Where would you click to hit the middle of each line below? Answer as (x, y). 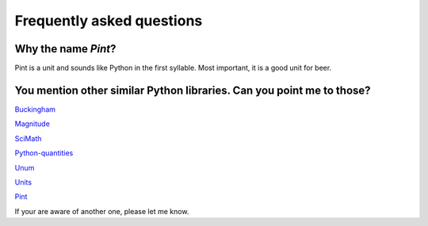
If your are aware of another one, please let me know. (102, 211)
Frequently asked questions (109, 21)
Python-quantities (44, 153)
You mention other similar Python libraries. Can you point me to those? (193, 90)
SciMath (28, 138)
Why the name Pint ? (65, 49)
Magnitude (32, 124)
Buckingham (35, 109)
